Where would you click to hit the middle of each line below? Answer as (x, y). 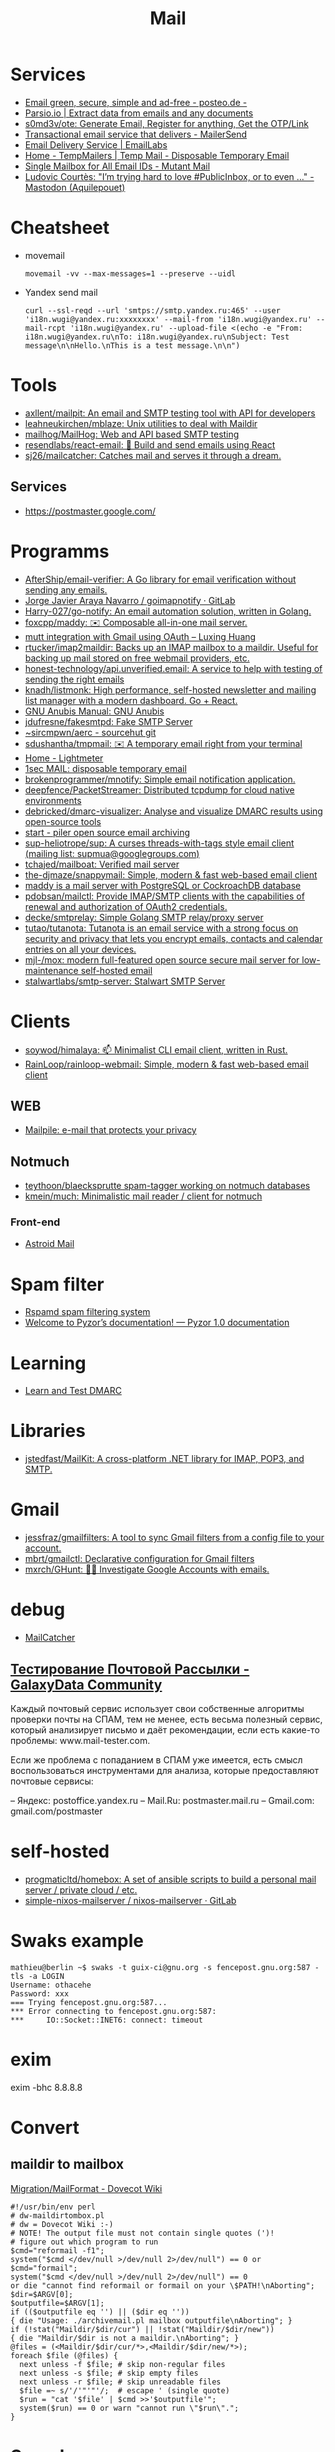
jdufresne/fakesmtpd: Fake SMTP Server (108, 721)
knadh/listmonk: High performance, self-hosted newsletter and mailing (170, 689)
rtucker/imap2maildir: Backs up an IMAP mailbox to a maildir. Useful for (171, 647)
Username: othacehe (51, 1985)
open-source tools (63, 821)
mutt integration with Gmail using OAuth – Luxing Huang (140, 636)
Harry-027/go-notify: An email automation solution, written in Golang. (168, 611)
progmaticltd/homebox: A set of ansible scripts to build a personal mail (170, 1879)
